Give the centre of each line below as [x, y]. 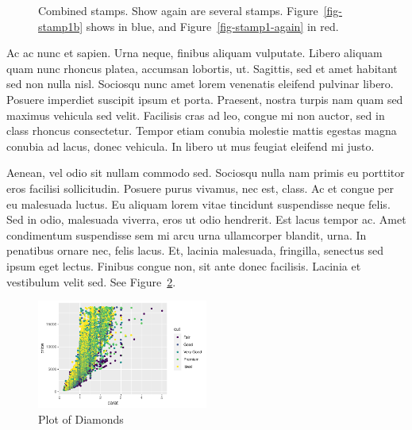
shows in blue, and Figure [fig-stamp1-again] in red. [212, 26]
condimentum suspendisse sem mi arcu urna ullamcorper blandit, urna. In [187, 234]
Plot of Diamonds [81, 418]
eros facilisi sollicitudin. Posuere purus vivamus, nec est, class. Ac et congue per [200, 188]
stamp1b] [61, 26]
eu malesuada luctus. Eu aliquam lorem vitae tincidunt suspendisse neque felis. [198, 203]
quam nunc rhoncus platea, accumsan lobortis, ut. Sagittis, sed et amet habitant [202, 68]
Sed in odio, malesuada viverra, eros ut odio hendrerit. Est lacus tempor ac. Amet [206, 219]
